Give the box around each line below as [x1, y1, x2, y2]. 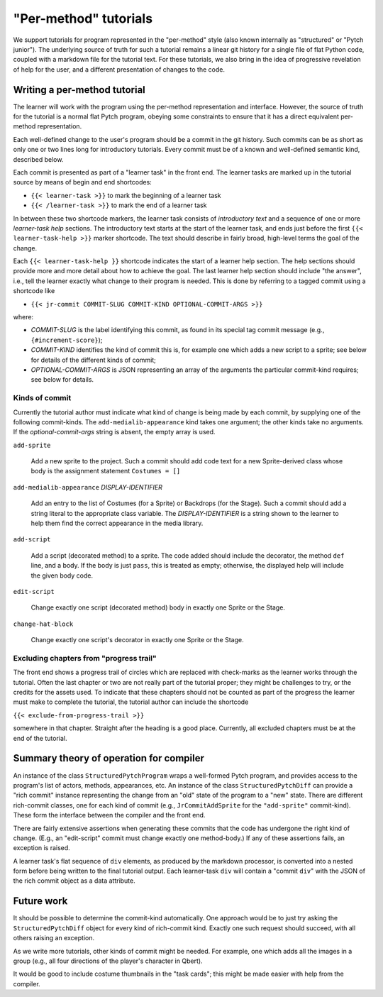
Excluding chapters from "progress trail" [13, 653, 157, 663]
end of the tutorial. [13, 734, 67, 742]
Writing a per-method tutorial [13, 84, 145, 96]
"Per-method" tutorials [13, 11, 152, 26]
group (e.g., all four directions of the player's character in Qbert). [13, 957, 203, 965]
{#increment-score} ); [30, 336, 103, 344]
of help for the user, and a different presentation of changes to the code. [13, 65, 225, 74]
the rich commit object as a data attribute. [13, 876, 136, 885]
